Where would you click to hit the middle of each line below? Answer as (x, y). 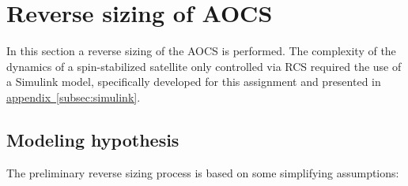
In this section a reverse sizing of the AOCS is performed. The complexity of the (201, 51)
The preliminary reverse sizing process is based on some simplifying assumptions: (203, 172)
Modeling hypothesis (93, 139)
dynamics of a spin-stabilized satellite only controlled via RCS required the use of (204, 66)
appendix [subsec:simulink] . (74, 97)
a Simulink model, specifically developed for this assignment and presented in (194, 82)
